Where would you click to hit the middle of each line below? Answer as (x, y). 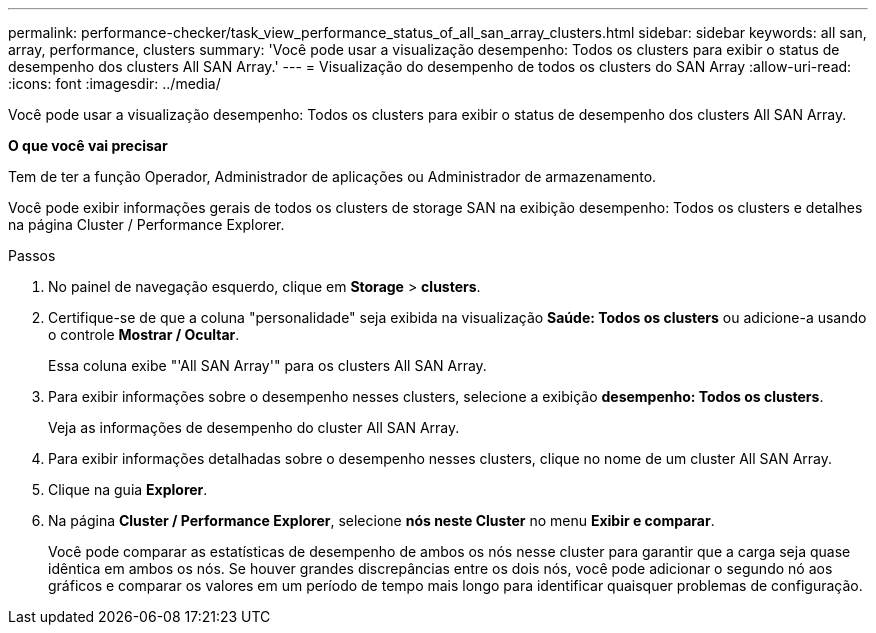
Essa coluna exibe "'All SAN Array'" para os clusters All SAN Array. (267, 365)
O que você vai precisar (88, 145)
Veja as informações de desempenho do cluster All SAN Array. (254, 427)
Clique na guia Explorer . (128, 489)
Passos (32, 255)
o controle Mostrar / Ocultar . (144, 334)
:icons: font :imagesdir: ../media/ (114, 83)
